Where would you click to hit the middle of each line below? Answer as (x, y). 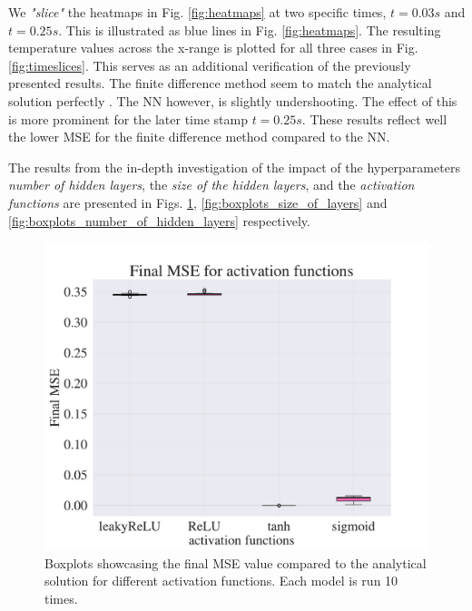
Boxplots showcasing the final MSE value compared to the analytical (236, 562)
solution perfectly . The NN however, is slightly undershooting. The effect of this (233, 100)
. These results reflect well (374, 118)
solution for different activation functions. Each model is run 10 (221, 581)
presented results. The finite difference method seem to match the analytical (220, 83)
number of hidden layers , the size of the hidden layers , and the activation (211, 185)
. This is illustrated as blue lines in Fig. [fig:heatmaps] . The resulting (250, 30)
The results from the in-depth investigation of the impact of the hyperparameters (234, 167)
